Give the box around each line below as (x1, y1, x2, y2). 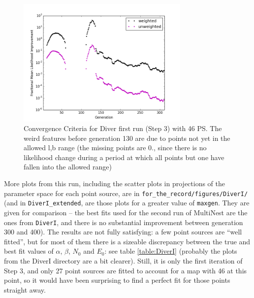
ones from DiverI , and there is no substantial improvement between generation (4, 217, 243, 227)
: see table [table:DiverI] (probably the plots (104, 246, 237, 256)
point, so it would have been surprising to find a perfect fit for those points (4, 275, 230, 285)
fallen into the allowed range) (24, 162, 112, 172)
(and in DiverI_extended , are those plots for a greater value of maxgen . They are (4, 198, 250, 208)
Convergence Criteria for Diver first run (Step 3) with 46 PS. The (24, 123, 222, 133)
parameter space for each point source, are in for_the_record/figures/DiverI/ (4, 188, 248, 198)
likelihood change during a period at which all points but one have (24, 152, 224, 162)
